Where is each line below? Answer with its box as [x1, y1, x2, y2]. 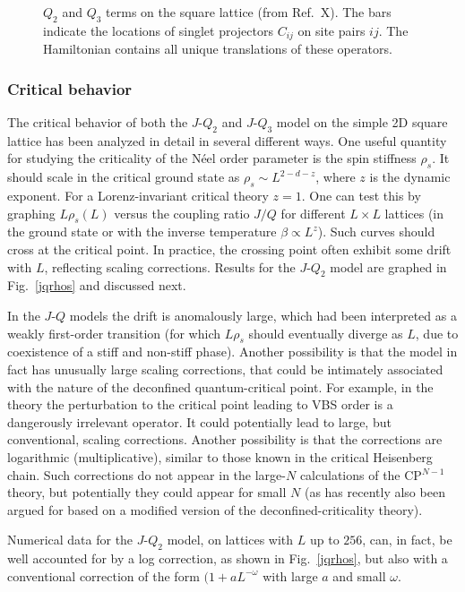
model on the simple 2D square [276, 113, 448, 132]
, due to [415, 323, 459, 342]
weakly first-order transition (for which [7, 323, 220, 342]
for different [280, 203, 346, 222]
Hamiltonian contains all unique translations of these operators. [43, 39, 392, 58]
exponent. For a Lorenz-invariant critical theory [7, 186, 269, 205]
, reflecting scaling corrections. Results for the [44, 257, 296, 276]
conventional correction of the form [7, 566, 200, 585]
